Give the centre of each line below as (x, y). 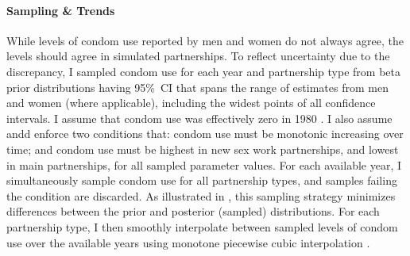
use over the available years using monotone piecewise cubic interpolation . (188, 242)
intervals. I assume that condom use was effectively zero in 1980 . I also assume (199, 118)
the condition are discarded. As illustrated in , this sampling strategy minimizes (201, 195)
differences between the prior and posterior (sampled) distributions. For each (193, 211)
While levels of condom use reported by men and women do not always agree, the (205, 40)
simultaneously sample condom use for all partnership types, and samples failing (202, 180)
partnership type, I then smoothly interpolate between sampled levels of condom (202, 226)
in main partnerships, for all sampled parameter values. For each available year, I (204, 164)
